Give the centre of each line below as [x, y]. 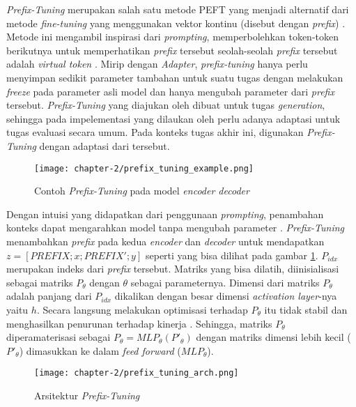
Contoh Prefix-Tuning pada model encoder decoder [142, 191]
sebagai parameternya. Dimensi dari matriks [225, 282]
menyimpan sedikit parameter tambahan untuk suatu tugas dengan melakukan [175, 77]
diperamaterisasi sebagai [59, 337]
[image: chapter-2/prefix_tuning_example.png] [144, 168]
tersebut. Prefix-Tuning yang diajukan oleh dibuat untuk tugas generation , [166, 105]
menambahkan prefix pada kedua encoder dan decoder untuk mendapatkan [165, 241]
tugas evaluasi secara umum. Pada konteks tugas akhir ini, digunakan [155, 132]
